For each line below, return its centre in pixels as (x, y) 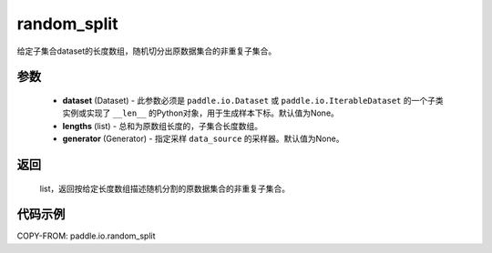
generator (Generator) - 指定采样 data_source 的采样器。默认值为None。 (203, 139)
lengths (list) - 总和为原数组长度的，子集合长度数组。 (163, 126)
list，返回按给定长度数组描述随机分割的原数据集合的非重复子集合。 (165, 188)
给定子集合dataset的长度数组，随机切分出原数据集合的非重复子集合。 (147, 51)
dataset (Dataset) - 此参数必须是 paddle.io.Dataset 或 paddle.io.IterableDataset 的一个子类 (253, 100)
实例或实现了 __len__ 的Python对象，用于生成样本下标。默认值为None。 (200, 113)
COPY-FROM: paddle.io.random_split (86, 236)
